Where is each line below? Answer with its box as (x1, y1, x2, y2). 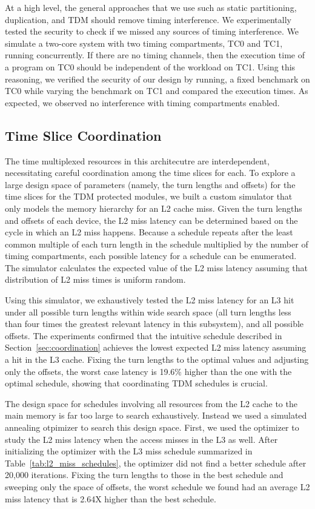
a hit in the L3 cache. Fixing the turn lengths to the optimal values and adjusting (5, 353, 309, 366)
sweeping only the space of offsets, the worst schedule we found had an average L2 (5, 480, 310, 493)
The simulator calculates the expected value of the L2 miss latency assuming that (5, 261, 308, 274)
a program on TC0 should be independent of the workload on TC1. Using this (5, 60, 296, 73)
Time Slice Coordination (5, 126, 162, 144)
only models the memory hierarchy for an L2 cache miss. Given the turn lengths (5, 201, 302, 214)
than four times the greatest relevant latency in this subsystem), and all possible (5, 317, 304, 330)
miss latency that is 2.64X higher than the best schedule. (5, 492, 216, 505)
